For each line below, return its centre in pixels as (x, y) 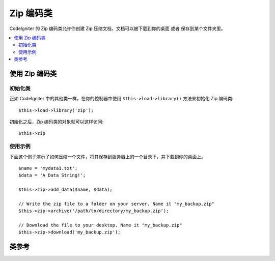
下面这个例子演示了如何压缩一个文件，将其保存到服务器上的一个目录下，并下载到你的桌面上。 (107, 156)
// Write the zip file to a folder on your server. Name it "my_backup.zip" (117, 204)
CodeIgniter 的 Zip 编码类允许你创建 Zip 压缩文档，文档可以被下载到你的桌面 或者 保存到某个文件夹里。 (118, 28)
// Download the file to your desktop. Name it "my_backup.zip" (101, 225)
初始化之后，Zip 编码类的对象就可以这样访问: (57, 122)
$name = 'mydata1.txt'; (48, 168)
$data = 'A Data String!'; (52, 175)
